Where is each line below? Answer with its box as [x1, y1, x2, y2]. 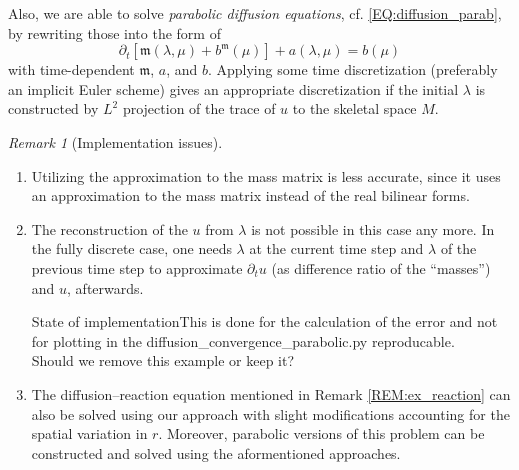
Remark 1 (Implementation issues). [8, 131, 223, 152]
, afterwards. [67, 277, 144, 298]
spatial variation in [31, 423, 148, 444]
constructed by [8, 98, 99, 119]
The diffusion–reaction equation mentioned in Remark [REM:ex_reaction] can [31, 383, 511, 404]
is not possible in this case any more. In [251, 218, 495, 239]
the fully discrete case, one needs [31, 238, 232, 259]
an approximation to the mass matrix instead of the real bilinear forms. [31, 185, 470, 206]
